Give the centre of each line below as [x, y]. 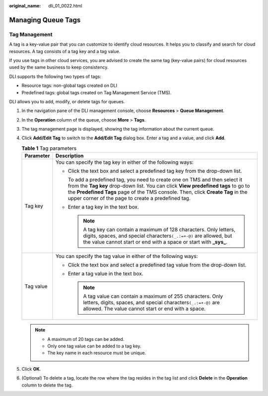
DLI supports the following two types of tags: [55, 76]
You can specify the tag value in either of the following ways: [127, 257]
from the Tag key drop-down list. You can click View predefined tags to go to [159, 186]
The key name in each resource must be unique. [97, 353]
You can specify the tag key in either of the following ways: [124, 162]
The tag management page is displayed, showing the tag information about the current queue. [118, 129]
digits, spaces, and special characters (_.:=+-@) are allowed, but [158, 236]
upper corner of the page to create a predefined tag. [129, 198]
